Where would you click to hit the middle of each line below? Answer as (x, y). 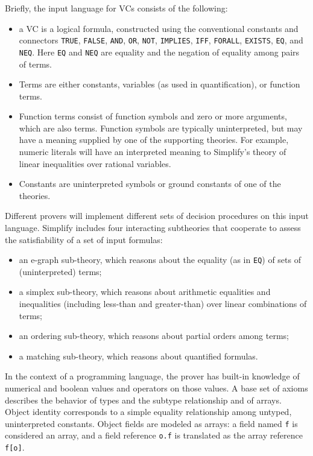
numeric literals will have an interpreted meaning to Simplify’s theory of (153, 152)
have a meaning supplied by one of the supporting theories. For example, (154, 140)
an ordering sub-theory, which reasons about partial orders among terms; (154, 336)
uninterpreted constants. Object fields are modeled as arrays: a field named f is (151, 423)
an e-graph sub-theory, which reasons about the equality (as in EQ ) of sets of (160, 260)
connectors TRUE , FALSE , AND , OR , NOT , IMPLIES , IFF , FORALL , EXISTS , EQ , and (161, 40)
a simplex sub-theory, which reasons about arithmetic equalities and (145, 292)
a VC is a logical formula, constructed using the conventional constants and (159, 28)
